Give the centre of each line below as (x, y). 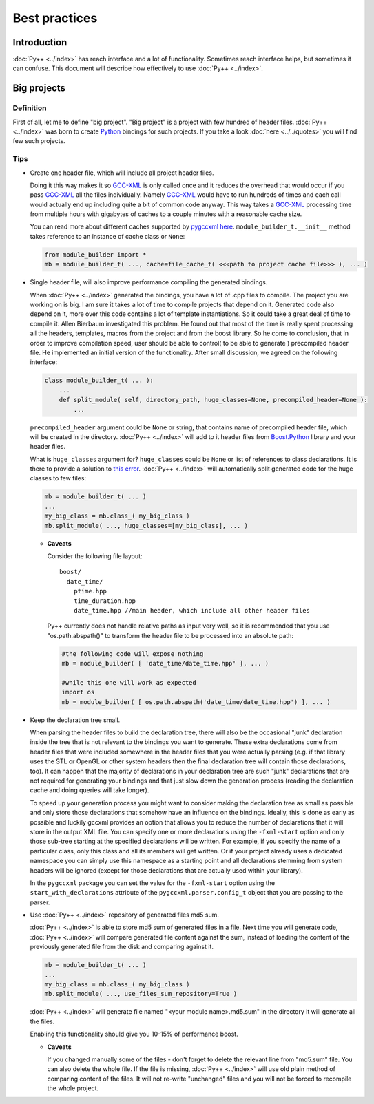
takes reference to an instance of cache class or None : (107, 236)
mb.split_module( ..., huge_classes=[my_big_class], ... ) (146, 526)
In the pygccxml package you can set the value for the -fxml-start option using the (153, 883)
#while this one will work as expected (129, 682)
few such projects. (39, 141)
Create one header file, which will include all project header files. (122, 173)
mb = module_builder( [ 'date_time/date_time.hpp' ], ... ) (165, 664)
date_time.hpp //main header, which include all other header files (191, 610)
